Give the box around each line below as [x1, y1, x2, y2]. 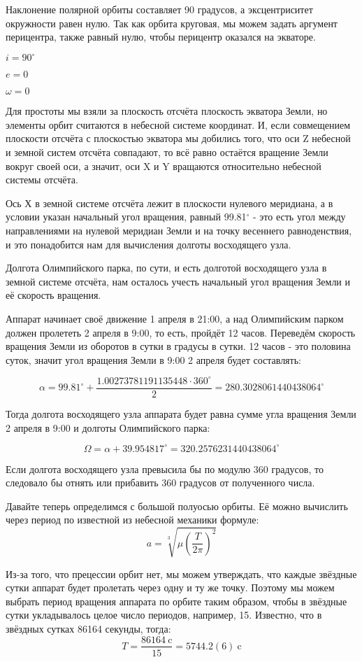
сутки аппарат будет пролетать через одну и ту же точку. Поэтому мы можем [6, 580, 335, 595]
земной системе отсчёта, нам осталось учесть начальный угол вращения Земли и [6, 274, 351, 288]
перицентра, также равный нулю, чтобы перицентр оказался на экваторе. [6, 29, 316, 44]
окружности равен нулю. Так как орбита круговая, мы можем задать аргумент [6, 15, 338, 30]
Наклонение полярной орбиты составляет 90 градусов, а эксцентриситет [6, 2, 313, 16]
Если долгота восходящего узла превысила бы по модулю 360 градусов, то [6, 461, 324, 476]
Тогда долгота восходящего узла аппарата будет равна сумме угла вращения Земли [6, 406, 356, 421]
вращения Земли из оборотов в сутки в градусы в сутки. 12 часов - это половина [6, 339, 351, 353]
